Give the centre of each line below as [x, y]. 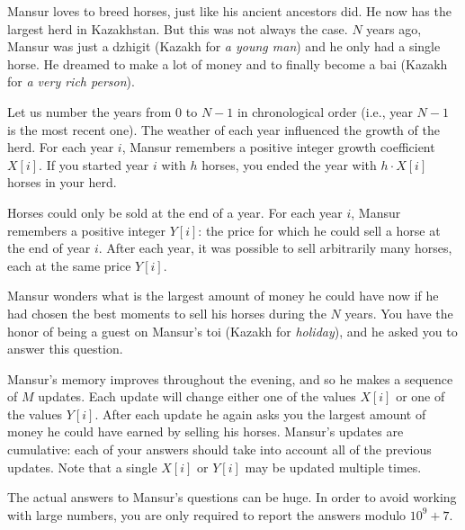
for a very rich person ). [71, 81]
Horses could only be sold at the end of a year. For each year [175, 212]
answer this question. [65, 349]
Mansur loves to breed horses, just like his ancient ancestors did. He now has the [229, 11]
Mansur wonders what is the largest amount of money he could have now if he [223, 296]
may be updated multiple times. [333, 467]
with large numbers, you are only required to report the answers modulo [207, 514]
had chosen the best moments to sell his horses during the [167, 313]
